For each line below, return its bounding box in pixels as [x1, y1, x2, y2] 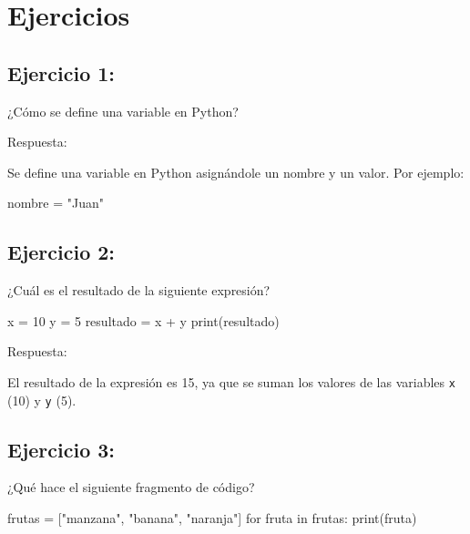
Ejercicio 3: [7, 435, 116, 463]
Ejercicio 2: [7, 238, 116, 266]
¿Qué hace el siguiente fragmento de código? [7, 478, 255, 497]
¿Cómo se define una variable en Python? [7, 101, 239, 120]
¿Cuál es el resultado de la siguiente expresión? [7, 281, 271, 300]
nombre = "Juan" [7, 193, 105, 212]
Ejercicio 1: [7, 58, 116, 87]
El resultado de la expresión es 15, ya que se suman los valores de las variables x [7, 372, 455, 391]
